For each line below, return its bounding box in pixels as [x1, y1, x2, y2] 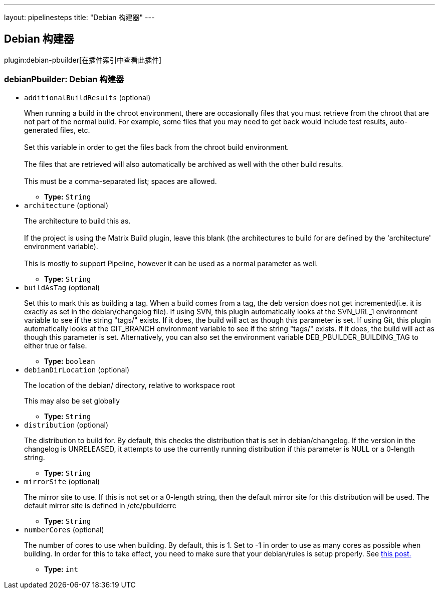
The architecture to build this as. [24, 216, 131, 225]
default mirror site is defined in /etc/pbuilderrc [24, 501, 176, 510]
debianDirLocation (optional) [24, 365, 130, 374]
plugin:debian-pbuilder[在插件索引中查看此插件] [4, 55, 162, 64]
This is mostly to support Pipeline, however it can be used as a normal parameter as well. [24, 259, 318, 268]
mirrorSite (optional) [24, 477, 100, 486]
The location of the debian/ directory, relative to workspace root [24, 380, 235, 389]
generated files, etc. [24, 125, 90, 134]
